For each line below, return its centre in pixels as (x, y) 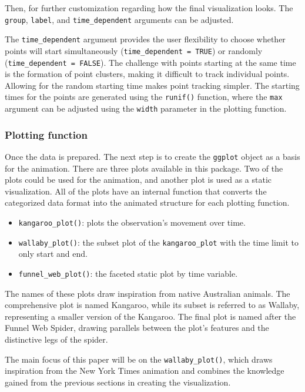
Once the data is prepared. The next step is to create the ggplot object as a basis (152, 156)
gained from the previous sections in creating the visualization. (118, 382)
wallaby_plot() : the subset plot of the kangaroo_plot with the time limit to (158, 242)
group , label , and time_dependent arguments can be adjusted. (119, 19)
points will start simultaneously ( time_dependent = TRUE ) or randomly (134, 50)
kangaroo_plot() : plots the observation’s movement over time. (132, 222)
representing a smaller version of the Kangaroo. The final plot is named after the (150, 316)
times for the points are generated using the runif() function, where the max (144, 97)
